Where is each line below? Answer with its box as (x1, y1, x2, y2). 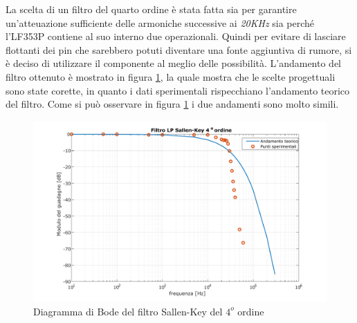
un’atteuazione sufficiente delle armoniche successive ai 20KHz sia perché (6, 15, 315, 30)
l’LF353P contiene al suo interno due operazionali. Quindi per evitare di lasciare (6, 29, 346, 43)
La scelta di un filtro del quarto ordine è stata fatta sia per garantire (6, 2, 297, 16)
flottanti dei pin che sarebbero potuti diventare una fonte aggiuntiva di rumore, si (6, 42, 352, 57)
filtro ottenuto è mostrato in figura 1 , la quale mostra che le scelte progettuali (6, 69, 336, 84)
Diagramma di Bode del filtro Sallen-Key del (33, 304, 223, 318)
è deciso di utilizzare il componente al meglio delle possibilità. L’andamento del (6, 56, 342, 70)
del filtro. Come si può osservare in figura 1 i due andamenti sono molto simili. (6, 97, 339, 111)
